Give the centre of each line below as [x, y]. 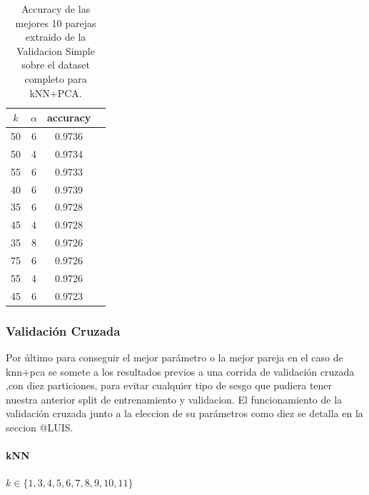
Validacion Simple [56, 50]
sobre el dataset [56, 65]
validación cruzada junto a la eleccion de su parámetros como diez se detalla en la [184, 413]
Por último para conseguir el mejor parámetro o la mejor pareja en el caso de [175, 357]
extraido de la [56, 37]
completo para [56, 78]
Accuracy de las [56, 9]
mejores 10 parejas [56, 22]
